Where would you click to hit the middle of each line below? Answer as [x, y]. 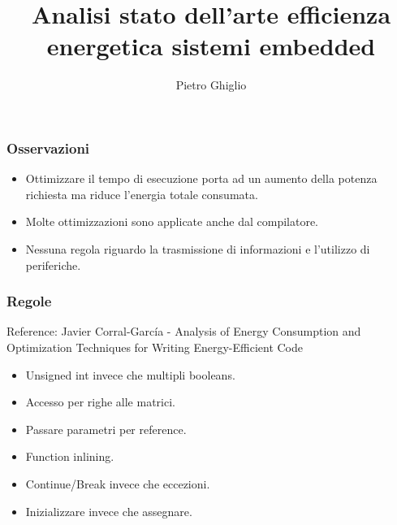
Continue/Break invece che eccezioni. [118, 483]
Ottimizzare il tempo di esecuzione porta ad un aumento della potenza [201, 178]
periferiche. [53, 265]
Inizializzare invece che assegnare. [109, 511]
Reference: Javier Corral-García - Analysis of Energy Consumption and [184, 331]
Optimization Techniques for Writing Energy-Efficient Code [155, 347]
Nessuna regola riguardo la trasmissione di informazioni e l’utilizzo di [198, 248]
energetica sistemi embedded [211, 46]
